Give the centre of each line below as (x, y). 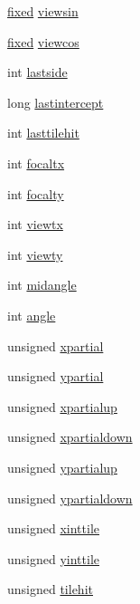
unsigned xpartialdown (70, 437)
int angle (32, 315)
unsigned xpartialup (62, 406)
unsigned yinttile (53, 558)
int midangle (42, 285)
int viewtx (35, 224)
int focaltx (36, 163)
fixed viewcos (43, 41)
